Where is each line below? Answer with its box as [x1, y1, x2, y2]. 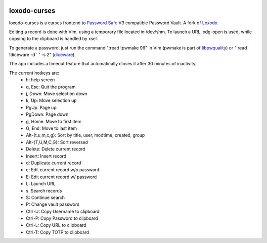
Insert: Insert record [26, 153, 67, 159]
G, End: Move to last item [26, 125, 77, 131]
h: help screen [26, 77, 55, 83]
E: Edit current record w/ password [26, 174, 97, 180]
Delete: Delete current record [26, 146, 86, 152]
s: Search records [26, 188, 62, 194]
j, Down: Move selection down [26, 91, 88, 97]
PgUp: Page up [26, 104, 57, 110]
